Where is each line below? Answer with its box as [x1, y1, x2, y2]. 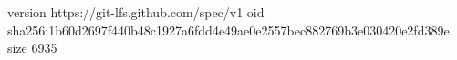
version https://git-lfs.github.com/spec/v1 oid [7, 3, 265, 21]
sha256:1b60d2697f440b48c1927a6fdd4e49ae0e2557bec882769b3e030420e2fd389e [7, 20, 450, 39]
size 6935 [7, 38, 57, 57]
